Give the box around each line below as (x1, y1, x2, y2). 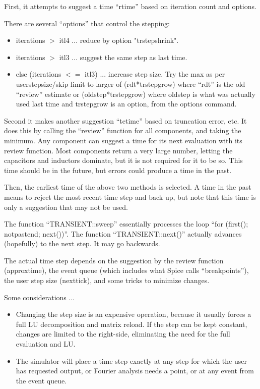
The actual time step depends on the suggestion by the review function (4, 255, 224, 265)
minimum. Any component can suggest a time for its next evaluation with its (4, 135, 242, 145)
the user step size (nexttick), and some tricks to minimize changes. (4, 275, 210, 286)
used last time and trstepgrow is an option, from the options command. (16, 98, 237, 109)
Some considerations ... (4, 292, 75, 302)
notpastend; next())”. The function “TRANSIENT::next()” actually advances (4, 228, 242, 239)
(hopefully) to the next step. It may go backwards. (4, 238, 160, 249)
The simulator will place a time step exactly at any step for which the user (16, 355, 247, 366)
